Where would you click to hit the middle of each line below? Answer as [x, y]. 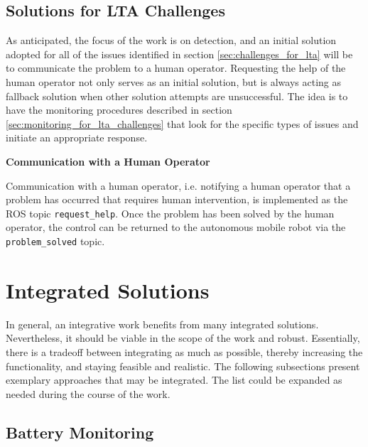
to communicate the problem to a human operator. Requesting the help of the [176, 68]
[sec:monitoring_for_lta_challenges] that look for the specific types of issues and [182, 123]
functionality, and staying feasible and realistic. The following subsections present [183, 366]
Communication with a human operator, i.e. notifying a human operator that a [178, 185]
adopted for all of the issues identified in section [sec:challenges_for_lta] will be [179, 54]
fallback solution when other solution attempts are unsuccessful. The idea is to [177, 96]
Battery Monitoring [80, 432]
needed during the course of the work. [88, 393]
